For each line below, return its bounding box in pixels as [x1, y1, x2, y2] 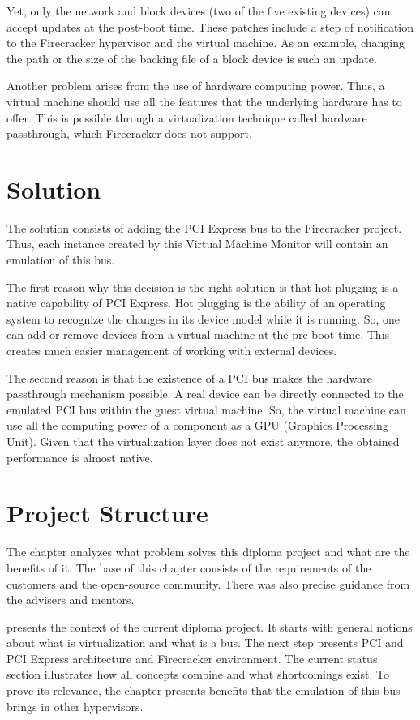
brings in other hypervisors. [6, 697, 144, 714]
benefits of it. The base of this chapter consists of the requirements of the [6, 559, 371, 576]
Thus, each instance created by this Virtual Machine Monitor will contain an [6, 235, 388, 252]
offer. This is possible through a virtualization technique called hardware [6, 109, 367, 126]
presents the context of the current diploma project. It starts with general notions [6, 618, 413, 635]
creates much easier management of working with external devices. [6, 342, 337, 359]
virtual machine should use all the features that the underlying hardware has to [6, 92, 402, 109]
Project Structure [6, 496, 208, 529]
